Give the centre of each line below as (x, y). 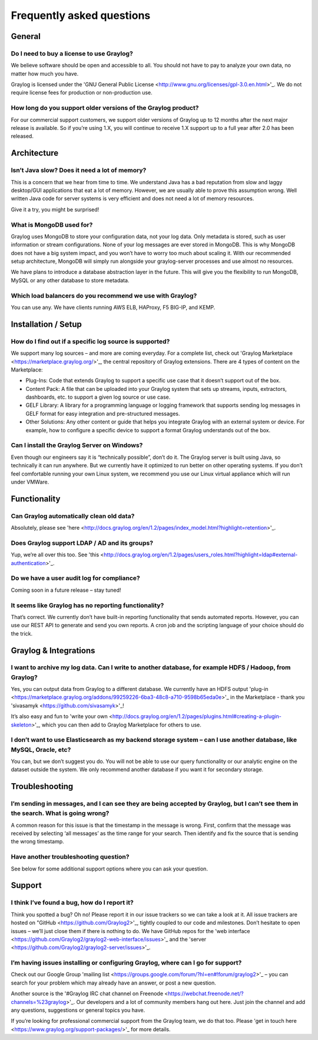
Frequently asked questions (81, 15)
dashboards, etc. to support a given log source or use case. (98, 397)
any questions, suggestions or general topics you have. (78, 1010)
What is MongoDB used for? (52, 224)
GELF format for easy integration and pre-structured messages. (103, 413)
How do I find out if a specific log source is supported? (90, 341)
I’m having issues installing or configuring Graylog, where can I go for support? (126, 963)
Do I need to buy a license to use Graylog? (72, 53)
